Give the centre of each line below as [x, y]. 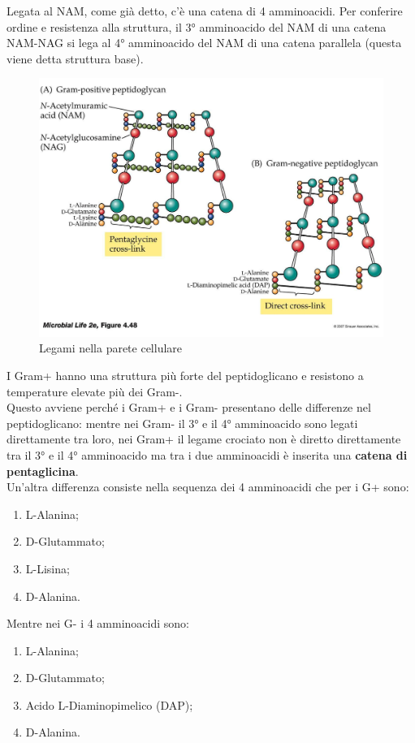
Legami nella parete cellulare [111, 348]
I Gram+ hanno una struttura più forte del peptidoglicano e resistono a [185, 375]
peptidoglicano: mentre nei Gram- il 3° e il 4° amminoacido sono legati [182, 423]
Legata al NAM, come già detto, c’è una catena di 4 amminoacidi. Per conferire [205, 11]
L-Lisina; [48, 568]
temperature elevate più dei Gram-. [95, 391]
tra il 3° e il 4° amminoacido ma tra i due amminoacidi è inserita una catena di [207, 454]
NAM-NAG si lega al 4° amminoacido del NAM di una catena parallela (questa [204, 43]
